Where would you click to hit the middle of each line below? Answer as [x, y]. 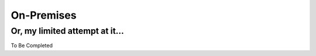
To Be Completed [32, 45]
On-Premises [44, 15]
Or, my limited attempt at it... [67, 31]
